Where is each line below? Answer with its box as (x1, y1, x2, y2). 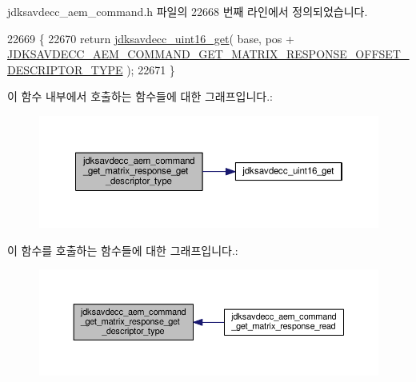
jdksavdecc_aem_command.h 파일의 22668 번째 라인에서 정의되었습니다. (7, 3, 368, 19)
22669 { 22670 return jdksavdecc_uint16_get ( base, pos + (7, 30, 294, 46)
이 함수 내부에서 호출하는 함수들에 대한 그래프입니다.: (7, 88, 273, 105)
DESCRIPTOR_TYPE (7, 61, 123, 78)
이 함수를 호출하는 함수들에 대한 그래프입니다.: (7, 241, 238, 258)
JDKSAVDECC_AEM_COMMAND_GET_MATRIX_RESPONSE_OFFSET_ (7, 46, 410, 62)
